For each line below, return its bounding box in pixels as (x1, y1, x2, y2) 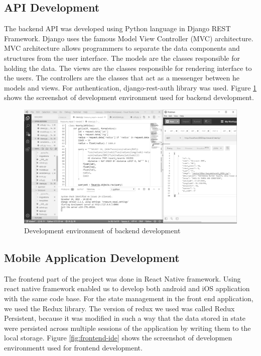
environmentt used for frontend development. (4, 342, 143, 352)
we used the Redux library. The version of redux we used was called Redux (4, 303, 235, 313)
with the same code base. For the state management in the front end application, (4, 293, 253, 304)
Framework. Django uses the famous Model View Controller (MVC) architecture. (4, 33, 253, 43)
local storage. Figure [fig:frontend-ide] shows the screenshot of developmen (4, 332, 232, 343)
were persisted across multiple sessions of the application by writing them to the (4, 322, 251, 333)
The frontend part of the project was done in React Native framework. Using (4, 273, 241, 284)
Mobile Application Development (4, 250, 180, 265)
